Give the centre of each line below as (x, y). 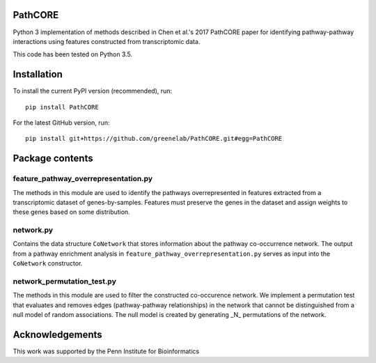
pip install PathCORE (62, 107)
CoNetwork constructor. (48, 263)
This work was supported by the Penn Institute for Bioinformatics (106, 351)
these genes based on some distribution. (71, 212)
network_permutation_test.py (64, 281)
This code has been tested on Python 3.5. (72, 54)
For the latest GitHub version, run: (61, 123)
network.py (33, 230)
